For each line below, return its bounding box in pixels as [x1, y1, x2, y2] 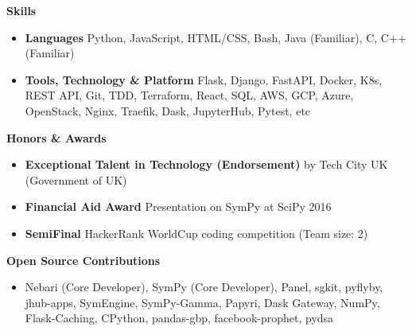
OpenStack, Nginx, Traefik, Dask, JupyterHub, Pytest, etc [25, 102, 311, 119]
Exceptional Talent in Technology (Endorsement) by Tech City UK [25, 156, 388, 173]
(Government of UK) [25, 171, 127, 188]
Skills [6, 2, 37, 18]
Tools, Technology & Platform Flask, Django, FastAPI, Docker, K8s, [25, 71, 383, 88]
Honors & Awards [6, 129, 107, 146]
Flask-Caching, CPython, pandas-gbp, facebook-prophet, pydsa [25, 310, 334, 326]
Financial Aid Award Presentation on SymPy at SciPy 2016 [25, 198, 332, 215]
